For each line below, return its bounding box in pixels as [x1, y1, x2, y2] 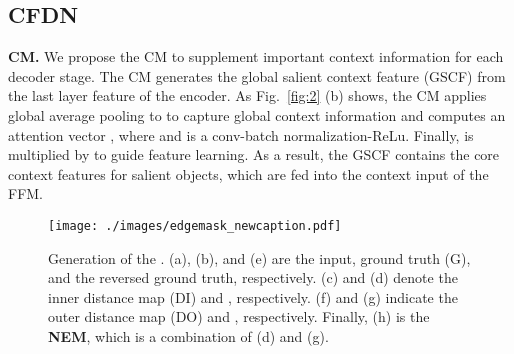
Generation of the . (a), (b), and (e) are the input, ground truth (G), [48, 247, 471, 268]
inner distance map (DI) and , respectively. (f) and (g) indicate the [48, 286, 458, 307]
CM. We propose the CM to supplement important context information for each [8, 46, 504, 67]
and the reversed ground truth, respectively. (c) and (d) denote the [48, 267, 458, 288]
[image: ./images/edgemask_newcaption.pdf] [48, 218, 342, 233]
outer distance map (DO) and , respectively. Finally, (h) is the [48, 306, 430, 327]
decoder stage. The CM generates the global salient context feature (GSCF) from [8, 65, 506, 86]
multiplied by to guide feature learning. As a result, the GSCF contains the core [8, 144, 500, 165]
